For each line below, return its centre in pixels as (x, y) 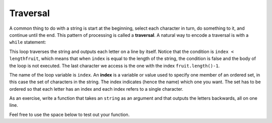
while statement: (28, 42)
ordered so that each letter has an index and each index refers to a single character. (96, 89)
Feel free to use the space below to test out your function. (70, 114)
